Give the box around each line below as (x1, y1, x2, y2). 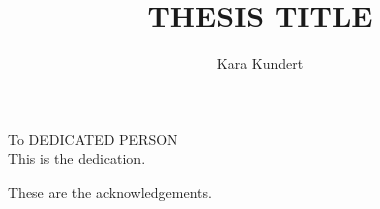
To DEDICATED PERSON (8, 128, 178, 149)
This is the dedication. (8, 148, 146, 169)
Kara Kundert (216, 53, 304, 74)
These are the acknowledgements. (8, 181, 212, 202)
